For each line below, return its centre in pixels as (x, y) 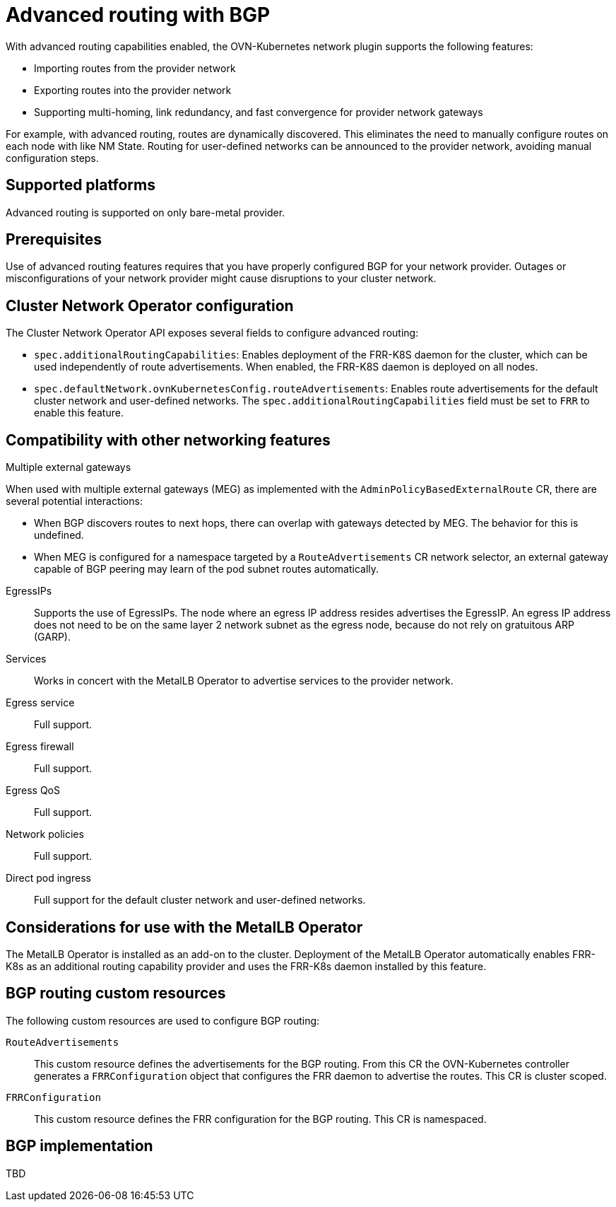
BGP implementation (79, 1146)
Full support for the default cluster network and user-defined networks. (200, 900)
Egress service (40, 703)
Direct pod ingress (48, 878)
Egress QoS (33, 791)
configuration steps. (52, 158)
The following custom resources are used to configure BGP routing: (163, 1020)
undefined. (59, 535)
